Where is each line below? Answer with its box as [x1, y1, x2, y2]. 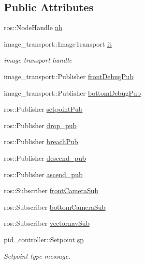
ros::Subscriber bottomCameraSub [4, 201, 106, 212]
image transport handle [4, 55, 72, 65]
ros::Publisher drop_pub [4, 120, 77, 130]
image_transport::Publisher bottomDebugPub [4, 87, 141, 98]
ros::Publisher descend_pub [4, 152, 86, 163]
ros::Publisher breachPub [4, 136, 78, 147]
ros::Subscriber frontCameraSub [4, 185, 99, 196]
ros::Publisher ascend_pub [4, 169, 83, 179]
